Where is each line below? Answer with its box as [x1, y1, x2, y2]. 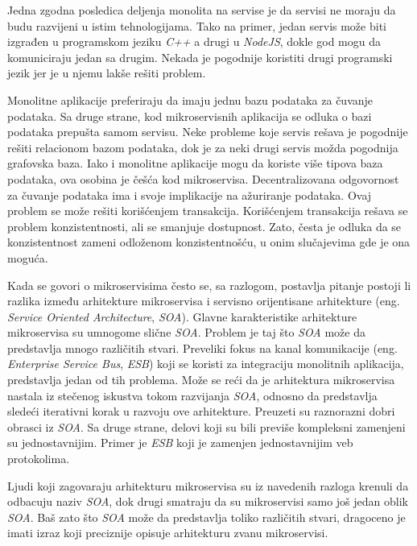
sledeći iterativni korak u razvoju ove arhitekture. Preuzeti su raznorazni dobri [7, 403, 395, 420]
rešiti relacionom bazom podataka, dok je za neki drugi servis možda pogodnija [7, 139, 398, 155]
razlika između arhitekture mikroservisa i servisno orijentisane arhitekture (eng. [7, 292, 400, 309]
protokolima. [7, 450, 70, 467]
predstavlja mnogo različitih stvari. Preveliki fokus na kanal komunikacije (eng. [7, 339, 398, 356]
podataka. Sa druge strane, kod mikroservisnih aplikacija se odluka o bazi [7, 107, 372, 124]
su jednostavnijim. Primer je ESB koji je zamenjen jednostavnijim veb [7, 434, 353, 451]
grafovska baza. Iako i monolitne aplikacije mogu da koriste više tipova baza [7, 155, 383, 172]
